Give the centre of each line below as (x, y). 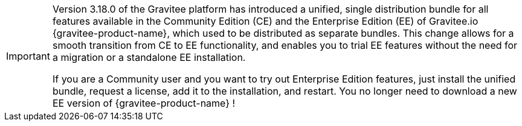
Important (28, 56)
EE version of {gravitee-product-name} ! (144, 103)
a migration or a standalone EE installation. (149, 57)
